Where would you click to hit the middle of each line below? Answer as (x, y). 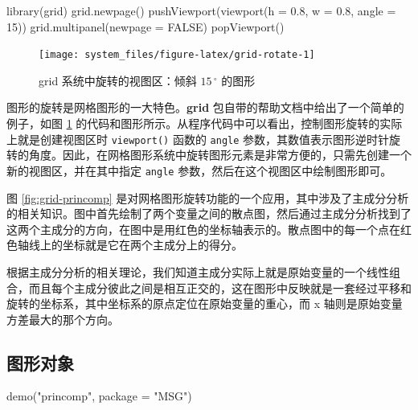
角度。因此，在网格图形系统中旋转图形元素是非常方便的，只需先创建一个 (220, 155)
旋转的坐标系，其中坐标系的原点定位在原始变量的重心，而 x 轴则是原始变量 (205, 303)
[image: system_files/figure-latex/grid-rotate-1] (177, 55)
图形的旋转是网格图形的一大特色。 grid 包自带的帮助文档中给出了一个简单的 (205, 107)
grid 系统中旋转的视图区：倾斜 (118, 80)
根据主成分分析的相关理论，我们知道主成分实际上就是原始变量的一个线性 (198, 271)
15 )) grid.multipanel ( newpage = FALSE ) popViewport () (145, 26)
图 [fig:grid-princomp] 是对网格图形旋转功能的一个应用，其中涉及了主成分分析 (208, 197)
